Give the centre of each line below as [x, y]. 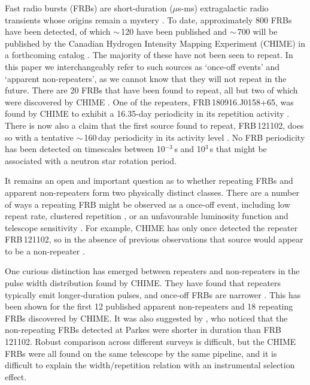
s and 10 [190, 149]
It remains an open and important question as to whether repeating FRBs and [149, 181]
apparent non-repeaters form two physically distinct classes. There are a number [152, 192]
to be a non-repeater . [45, 251]
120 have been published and [174, 31]
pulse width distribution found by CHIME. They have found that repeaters [143, 283]
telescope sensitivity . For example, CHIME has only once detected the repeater [151, 227]
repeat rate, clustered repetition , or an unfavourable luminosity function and [147, 216]
